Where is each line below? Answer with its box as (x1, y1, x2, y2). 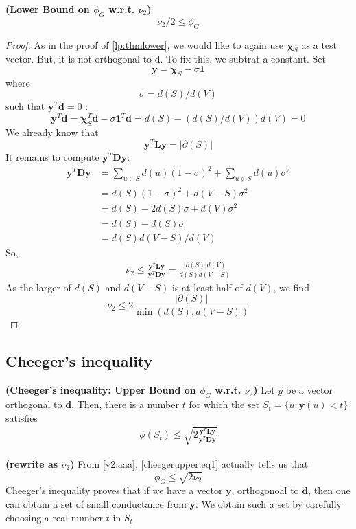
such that (5, 99, 45, 113)
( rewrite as (5, 456, 58, 471)
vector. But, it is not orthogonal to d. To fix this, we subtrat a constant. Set (5, 52, 326, 66)
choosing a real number (5, 510, 104, 524)
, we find (273, 280, 309, 294)
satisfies (5, 410, 38, 425)
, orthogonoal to (231, 483, 299, 497)
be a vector (285, 383, 333, 397)
